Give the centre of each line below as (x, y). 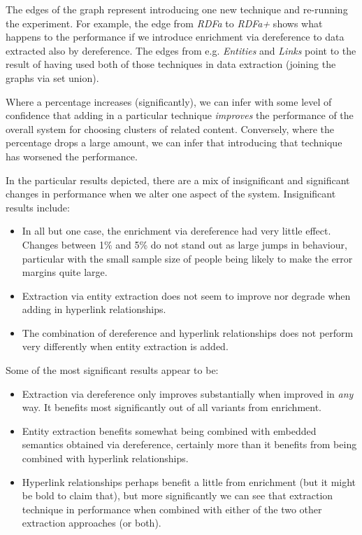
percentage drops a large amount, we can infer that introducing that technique (174, 143)
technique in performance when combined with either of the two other (172, 509)
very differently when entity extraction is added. (125, 346)
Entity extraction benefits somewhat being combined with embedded (169, 430)
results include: (38, 207)
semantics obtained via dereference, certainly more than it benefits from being (189, 444)
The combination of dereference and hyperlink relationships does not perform (188, 332)
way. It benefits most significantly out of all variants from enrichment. (172, 407)
